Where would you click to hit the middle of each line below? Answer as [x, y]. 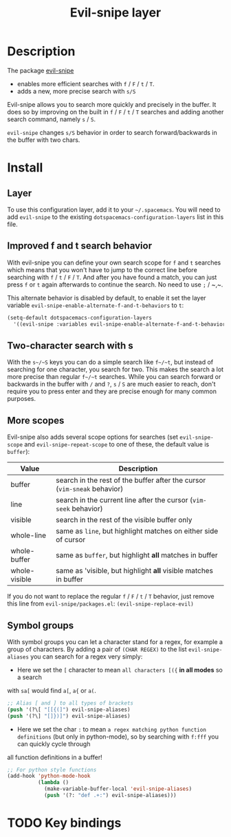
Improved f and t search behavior [80, 246]
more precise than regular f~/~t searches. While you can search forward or [114, 377]
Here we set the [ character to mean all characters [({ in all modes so [120, 670]
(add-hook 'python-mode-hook [49, 776]
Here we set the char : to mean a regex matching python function [111, 729]
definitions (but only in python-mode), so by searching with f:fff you [118, 736]
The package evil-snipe [41, 70]
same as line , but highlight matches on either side [137, 531]
